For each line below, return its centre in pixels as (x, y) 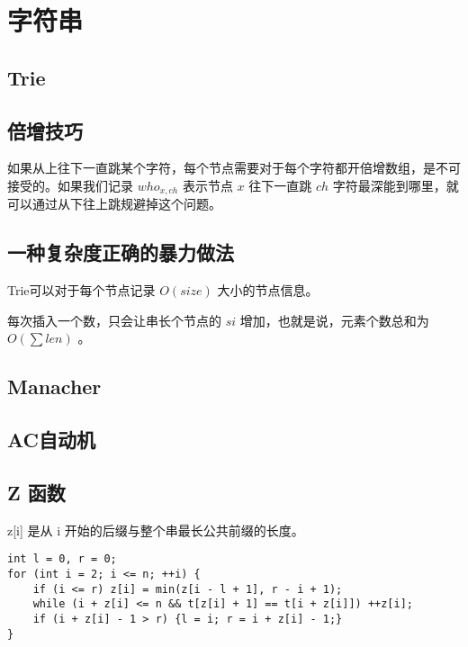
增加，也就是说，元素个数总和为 (334, 320)
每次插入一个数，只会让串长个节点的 (114, 320)
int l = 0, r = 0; (62, 559)
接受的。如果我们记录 (70, 185)
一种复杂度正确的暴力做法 (121, 252)
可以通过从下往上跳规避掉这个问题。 (114, 204)
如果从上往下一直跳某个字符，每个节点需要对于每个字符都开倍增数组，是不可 (234, 168)
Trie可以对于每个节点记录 (81, 290)
